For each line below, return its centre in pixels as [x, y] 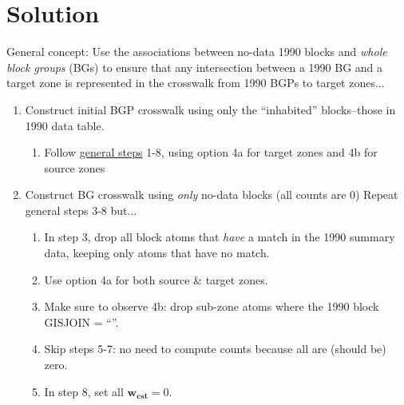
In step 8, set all [84, 391]
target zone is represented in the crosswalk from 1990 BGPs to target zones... [196, 83]
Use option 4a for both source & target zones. [156, 279]
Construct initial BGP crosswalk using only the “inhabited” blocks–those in [210, 109]
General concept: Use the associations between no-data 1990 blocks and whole [197, 52]
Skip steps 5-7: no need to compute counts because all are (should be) [215, 349]
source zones [75, 167]
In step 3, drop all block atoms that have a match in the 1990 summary [220, 237]
